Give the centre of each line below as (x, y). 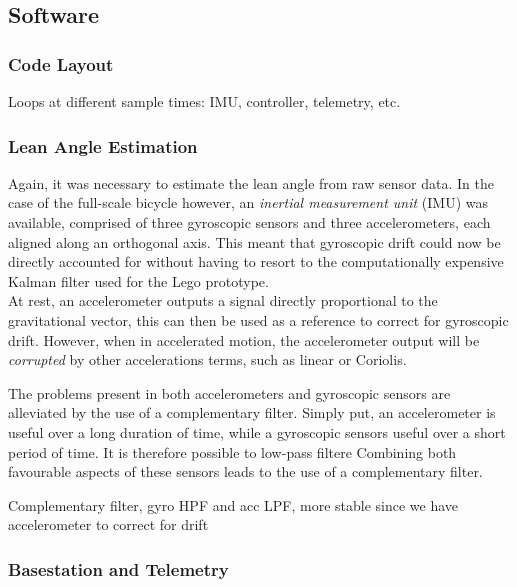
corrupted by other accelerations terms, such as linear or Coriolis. (207, 359)
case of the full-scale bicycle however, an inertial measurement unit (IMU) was (248, 202)
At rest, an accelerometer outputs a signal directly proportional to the (223, 300)
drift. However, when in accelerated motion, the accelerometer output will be (244, 339)
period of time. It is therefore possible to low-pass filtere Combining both (232, 451)
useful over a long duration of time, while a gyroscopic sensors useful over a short (257, 431)
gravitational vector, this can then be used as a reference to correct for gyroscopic (258, 319)
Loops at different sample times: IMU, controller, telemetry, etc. (204, 101)
